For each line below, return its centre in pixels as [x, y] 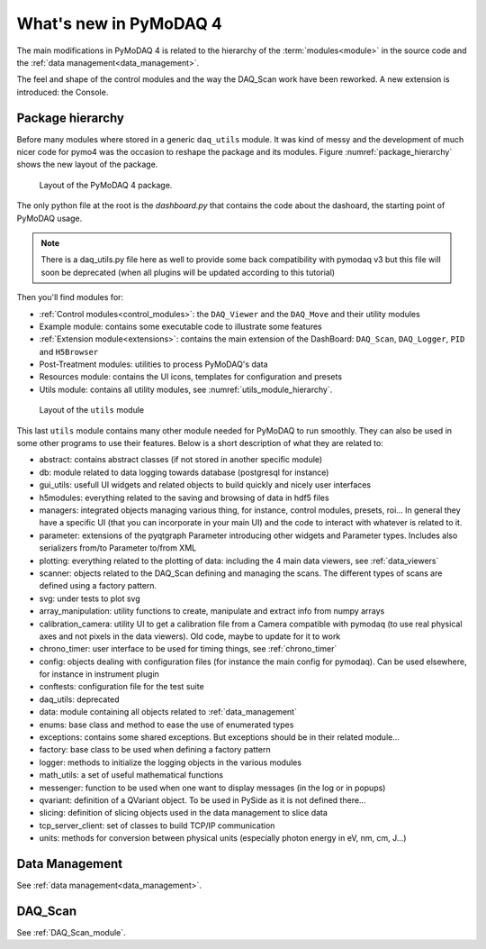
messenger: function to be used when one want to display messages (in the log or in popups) [212, 788]
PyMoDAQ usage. [49, 218]
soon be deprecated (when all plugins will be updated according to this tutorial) [188, 272]
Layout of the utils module [91, 410]
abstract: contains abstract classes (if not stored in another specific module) [181, 460]
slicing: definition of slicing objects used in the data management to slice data [184, 813]
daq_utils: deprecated [80, 699]
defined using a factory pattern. [98, 586]
